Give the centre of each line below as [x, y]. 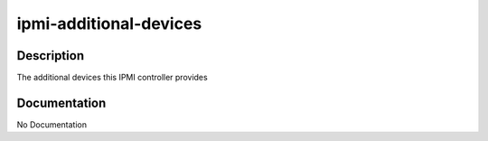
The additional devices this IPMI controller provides [112, 78]
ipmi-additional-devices [109, 23]
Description [51, 56]
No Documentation [52, 124]
